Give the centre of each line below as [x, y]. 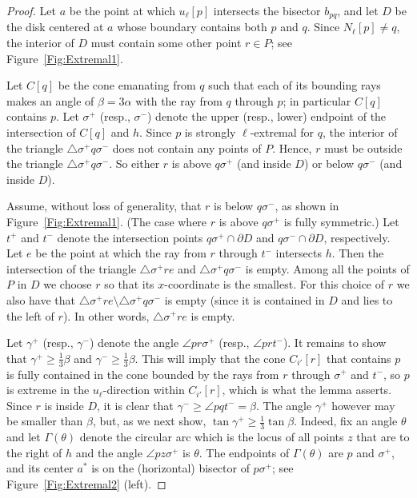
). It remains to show [335, 343]
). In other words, [106, 315]
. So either [134, 163]
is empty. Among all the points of [327, 268]
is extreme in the [48, 390]
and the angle [109, 452]
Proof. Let [31, 10]
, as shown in [307, 206]
